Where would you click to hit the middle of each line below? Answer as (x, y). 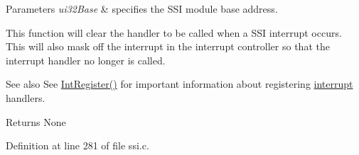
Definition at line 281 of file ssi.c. (77, 145)
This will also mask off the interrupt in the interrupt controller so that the (168, 46)
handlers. (26, 97)
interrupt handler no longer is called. (86, 60)
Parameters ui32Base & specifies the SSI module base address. (142, 8)
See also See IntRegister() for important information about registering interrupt (179, 84)
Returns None (36, 121)
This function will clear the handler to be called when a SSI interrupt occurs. (174, 32)
